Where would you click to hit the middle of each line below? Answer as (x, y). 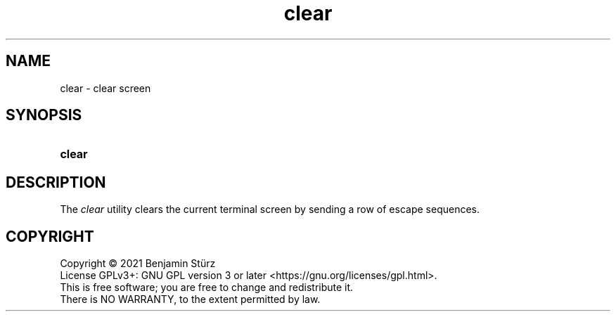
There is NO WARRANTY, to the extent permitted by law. (190, 299)
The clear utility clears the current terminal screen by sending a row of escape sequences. (270, 209)
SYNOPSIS (44, 115)
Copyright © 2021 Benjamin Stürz (138, 264)
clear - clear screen (105, 88)
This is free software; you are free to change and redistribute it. (207, 287)
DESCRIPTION (56, 182)
